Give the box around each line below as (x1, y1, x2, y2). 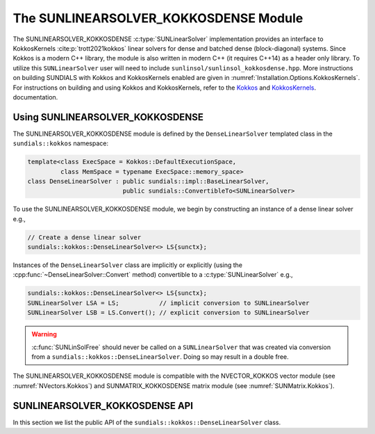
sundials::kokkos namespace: (12, 139, 109, 147)
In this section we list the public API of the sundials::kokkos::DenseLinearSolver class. (12, 418, 281, 426)
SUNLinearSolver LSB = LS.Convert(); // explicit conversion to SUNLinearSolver (27, 309, 310, 316)
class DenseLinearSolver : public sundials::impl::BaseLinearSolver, (27, 177, 269, 185)
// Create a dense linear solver (27, 233, 142, 241)
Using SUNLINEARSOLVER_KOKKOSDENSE (12, 111, 204, 123)
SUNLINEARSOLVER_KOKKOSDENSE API (12, 400, 194, 412)
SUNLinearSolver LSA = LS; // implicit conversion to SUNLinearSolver (27, 299, 310, 307)
